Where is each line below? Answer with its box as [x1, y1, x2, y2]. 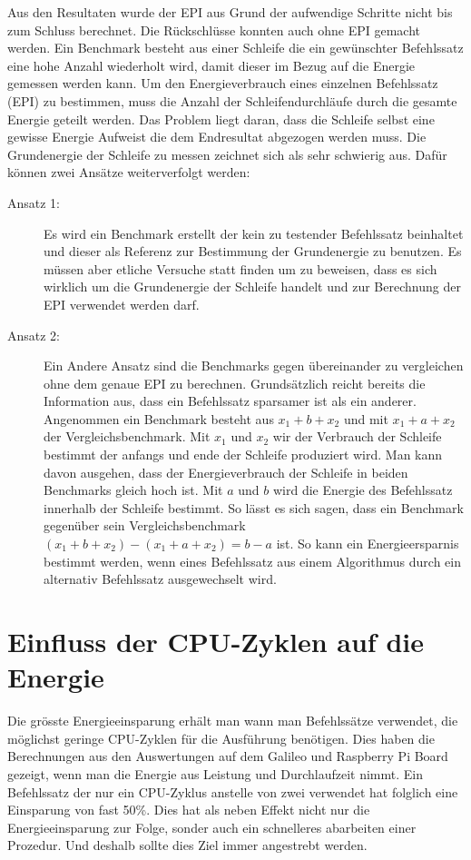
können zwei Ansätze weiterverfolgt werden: [7, 163, 250, 182]
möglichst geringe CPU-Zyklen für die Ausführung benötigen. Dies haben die [7, 728, 435, 747]
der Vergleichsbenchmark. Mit [44, 427, 211, 446]
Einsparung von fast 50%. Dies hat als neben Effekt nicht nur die [7, 800, 370, 819]
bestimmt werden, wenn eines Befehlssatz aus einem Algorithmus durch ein [44, 551, 461, 570]
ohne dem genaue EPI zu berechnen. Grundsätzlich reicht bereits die [44, 373, 426, 392]
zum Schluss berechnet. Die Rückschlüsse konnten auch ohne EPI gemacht [7, 20, 420, 39]
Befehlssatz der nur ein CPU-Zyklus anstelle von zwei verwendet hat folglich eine [7, 782, 458, 801]
